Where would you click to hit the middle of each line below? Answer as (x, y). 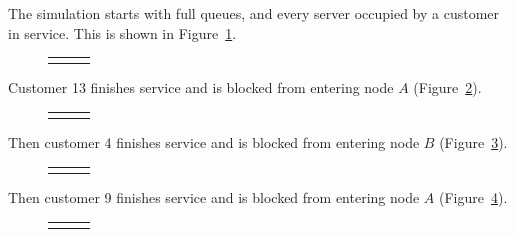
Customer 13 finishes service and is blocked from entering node (201, 87)
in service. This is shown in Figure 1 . (122, 32)
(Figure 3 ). (473, 142)
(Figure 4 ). (473, 197)
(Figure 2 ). (447, 87)
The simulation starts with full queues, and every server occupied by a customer (254, 13)
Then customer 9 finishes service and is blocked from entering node (214, 197)
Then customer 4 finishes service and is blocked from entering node (214, 142)
